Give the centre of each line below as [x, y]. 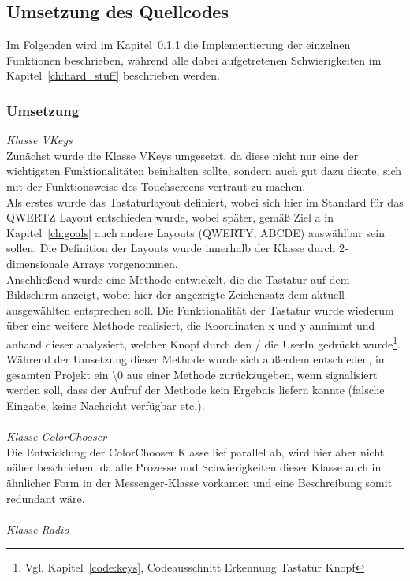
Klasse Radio [38, 529]
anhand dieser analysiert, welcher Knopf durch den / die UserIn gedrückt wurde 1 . [203, 342]
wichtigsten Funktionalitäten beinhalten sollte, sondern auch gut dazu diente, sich [204, 171]
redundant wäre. [46, 498]
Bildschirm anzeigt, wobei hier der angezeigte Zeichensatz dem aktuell [175, 294]
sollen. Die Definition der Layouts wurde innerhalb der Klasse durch [171, 248]
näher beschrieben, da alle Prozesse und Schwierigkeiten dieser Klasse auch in [194, 467]
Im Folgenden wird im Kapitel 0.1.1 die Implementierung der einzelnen [179, 45]
